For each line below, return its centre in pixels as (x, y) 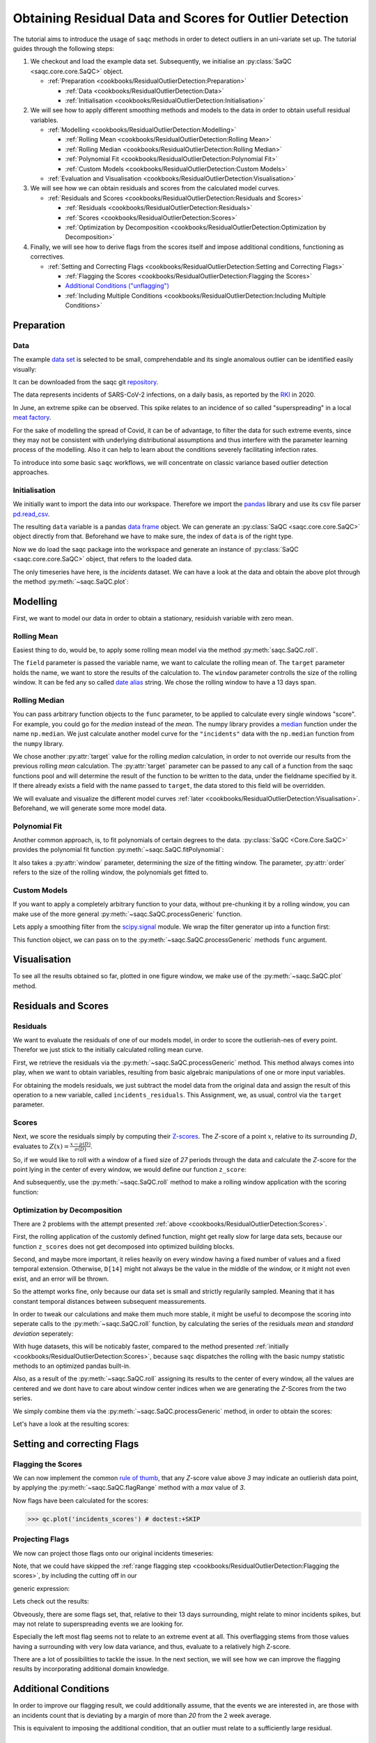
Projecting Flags (41, 1539)
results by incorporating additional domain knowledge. (91, 1669)
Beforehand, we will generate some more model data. (90, 808)
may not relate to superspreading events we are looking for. (98, 1624)
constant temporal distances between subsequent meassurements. (110, 1301)
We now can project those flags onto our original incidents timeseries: (113, 1553)
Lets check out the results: (51, 1601)
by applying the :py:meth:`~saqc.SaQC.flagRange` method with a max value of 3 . (129, 1488)
